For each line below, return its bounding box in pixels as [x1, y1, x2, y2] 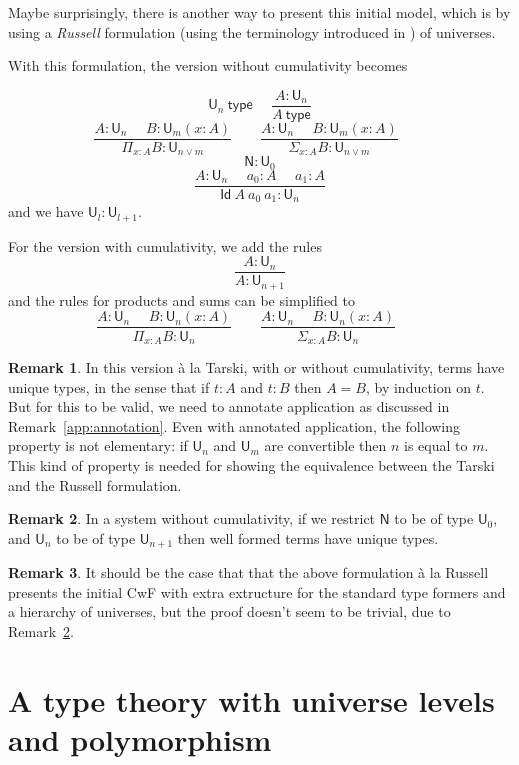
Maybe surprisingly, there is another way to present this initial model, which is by [8, 2, 511, 22]
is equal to [403, 435, 468, 456]
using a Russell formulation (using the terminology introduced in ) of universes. [8, 21, 496, 42]
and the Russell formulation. [8, 474, 182, 495]
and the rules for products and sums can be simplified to [8, 289, 356, 310]
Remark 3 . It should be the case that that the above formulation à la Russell [8, 562, 489, 583]
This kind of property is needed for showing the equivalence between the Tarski [8, 454, 495, 475]
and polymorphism [8, 718, 272, 759]
